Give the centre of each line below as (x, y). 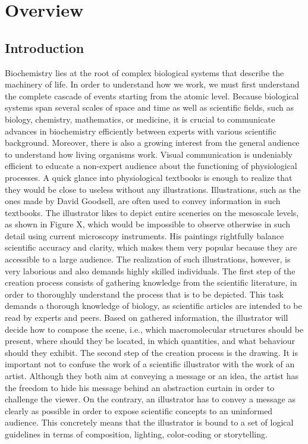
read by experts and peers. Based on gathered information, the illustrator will (147, 318)
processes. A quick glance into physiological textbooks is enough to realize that (149, 177)
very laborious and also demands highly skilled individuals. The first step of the (150, 271)
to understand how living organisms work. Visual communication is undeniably (149, 154)
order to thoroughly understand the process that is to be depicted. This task (144, 294)
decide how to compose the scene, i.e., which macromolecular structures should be (154, 329)
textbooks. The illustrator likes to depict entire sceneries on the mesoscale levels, (152, 212)
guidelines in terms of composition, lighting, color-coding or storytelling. (136, 434)
